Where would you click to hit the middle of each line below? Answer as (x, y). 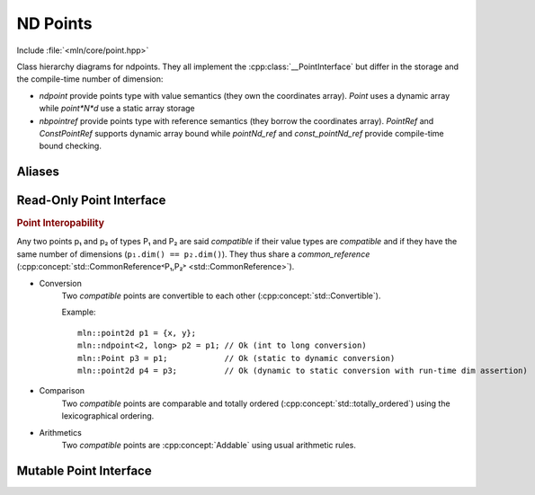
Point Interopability (61, 223)
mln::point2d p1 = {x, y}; (137, 333)
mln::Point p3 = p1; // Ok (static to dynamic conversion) (236, 358)
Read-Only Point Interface (91, 201)
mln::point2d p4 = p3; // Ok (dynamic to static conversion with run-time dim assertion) (303, 370)
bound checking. (71, 146)
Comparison (62, 391)
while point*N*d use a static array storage (117, 109)
